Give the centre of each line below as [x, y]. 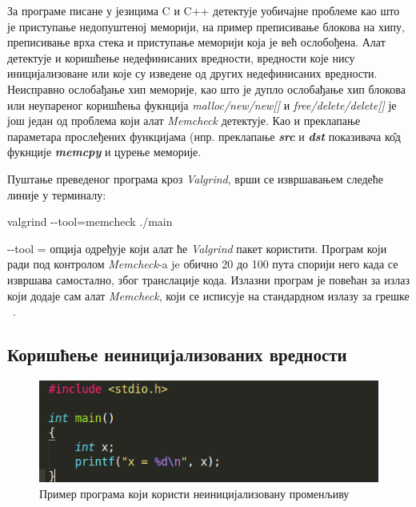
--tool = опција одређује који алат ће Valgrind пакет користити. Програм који [197, 248]
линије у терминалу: [57, 194]
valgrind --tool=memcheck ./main [90, 221]
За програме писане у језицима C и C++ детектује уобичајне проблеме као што [204, 10]
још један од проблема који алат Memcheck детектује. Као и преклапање [184, 121]
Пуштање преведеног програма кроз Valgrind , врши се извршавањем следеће [195, 178]
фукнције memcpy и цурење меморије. [104, 152]
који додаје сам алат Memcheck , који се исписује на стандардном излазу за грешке [208, 295]
